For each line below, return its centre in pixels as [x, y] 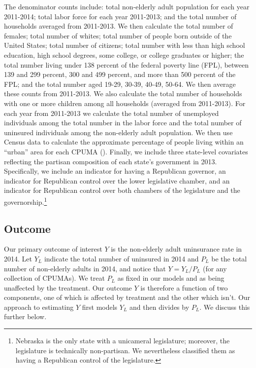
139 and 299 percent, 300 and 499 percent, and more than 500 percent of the [120, 74]
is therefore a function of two [184, 287]
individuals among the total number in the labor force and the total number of [123, 123]
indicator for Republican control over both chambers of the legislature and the [122, 190]
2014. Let [18, 258]
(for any [215, 268]
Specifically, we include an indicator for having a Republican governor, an [115, 171]
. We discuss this [225, 307]
